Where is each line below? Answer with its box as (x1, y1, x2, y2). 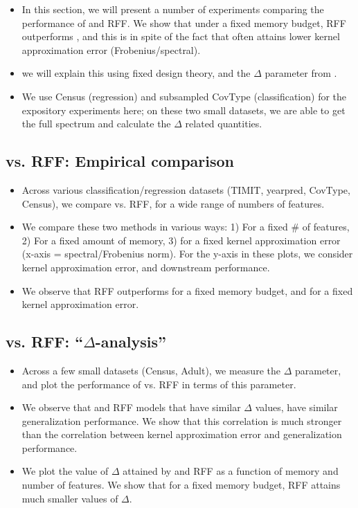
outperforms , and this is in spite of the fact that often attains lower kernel (21, 29, 340, 44)
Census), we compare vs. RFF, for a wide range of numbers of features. (21, 196, 325, 210)
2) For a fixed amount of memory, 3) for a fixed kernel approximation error (21, 233, 341, 247)
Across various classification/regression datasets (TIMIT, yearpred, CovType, (21, 182, 350, 197)
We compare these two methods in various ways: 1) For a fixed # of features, (21, 219, 350, 234)
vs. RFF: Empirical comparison (6, 150, 235, 172)
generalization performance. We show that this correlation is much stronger (21, 413, 342, 428)
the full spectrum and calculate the (21, 116, 171, 131)
